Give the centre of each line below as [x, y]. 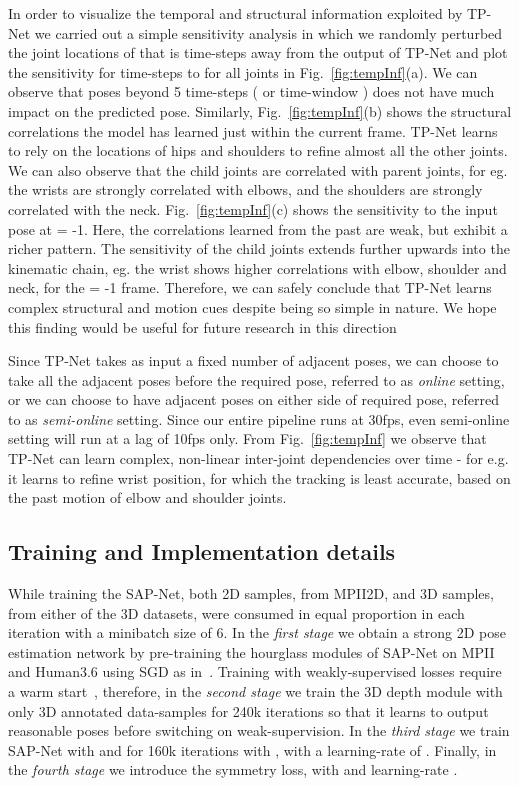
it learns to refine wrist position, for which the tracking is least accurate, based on [259, 477]
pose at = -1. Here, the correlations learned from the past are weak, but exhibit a [258, 228]
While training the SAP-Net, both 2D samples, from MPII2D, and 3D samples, [251, 593]
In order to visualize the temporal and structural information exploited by [235, 13]
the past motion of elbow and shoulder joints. [147, 497]
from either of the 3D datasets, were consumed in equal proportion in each [236, 612]
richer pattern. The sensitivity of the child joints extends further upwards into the [259, 248]
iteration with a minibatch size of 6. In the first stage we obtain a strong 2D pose [257, 632]
